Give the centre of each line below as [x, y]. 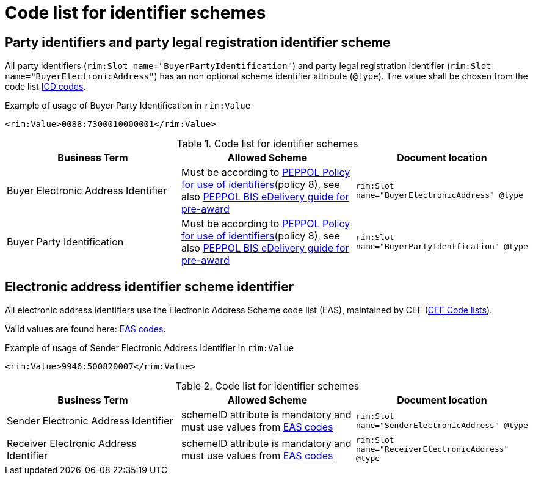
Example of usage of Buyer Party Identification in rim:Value [128, 106]
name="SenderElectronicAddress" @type [442, 426]
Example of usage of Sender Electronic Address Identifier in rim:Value [150, 348]
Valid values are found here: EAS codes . [85, 329]
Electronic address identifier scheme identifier [150, 286]
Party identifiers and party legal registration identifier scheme [198, 42]
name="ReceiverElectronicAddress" [432, 449]
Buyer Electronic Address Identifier [87, 191]
